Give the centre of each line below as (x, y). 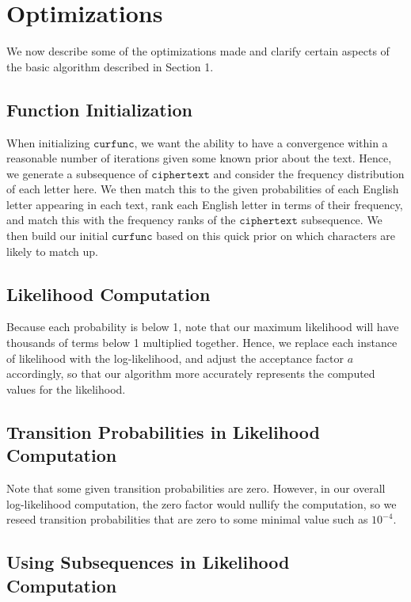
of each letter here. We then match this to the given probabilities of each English (203, 189)
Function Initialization (99, 109)
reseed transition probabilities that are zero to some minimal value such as (187, 519)
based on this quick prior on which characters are (276, 236)
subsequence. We (342, 220)
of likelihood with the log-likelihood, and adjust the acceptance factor (175, 358)
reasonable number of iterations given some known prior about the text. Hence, (199, 158)
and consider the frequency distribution (309, 173)
